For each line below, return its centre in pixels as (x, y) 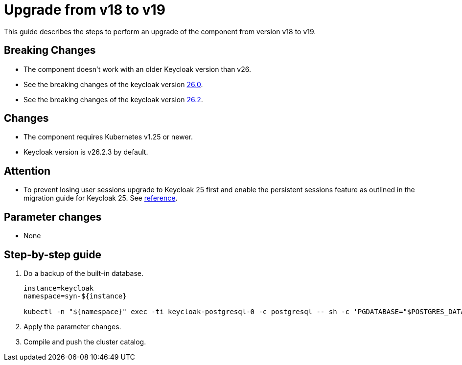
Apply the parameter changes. (72, 326)
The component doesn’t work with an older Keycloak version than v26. (138, 69)
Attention (27, 171)
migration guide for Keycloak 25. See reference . (101, 198)
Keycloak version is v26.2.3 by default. (86, 152)
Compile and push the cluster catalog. (85, 342)
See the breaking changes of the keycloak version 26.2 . (113, 99)
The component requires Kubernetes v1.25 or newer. (108, 137)
